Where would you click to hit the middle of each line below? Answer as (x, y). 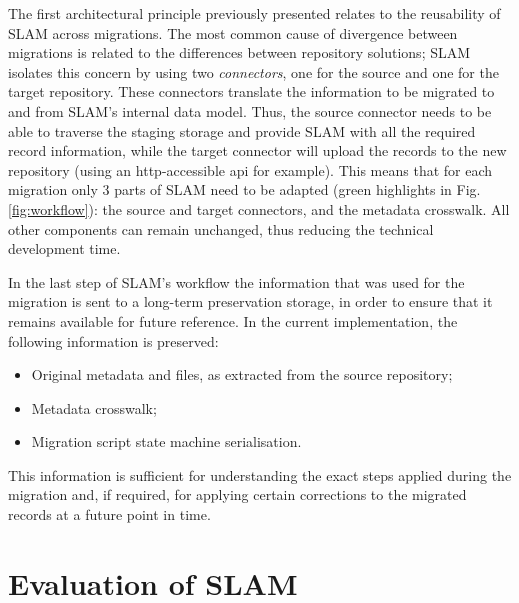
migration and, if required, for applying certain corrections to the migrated (237, 494)
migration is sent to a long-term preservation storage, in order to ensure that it (250, 301)
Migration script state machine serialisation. (166, 441)
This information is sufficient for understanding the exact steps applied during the (260, 474)
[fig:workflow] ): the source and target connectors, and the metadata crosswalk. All (259, 208)
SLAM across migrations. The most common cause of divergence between (233, 32)
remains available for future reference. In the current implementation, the (233, 320)
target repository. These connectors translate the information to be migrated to (251, 91)
